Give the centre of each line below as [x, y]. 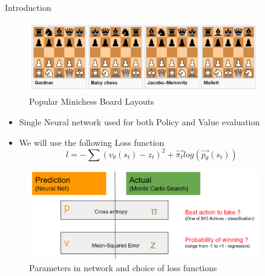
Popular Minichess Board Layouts [92, 101]
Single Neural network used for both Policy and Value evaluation [139, 121]
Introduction [28, 7]
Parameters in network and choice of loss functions [123, 267]
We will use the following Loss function [92, 142]
